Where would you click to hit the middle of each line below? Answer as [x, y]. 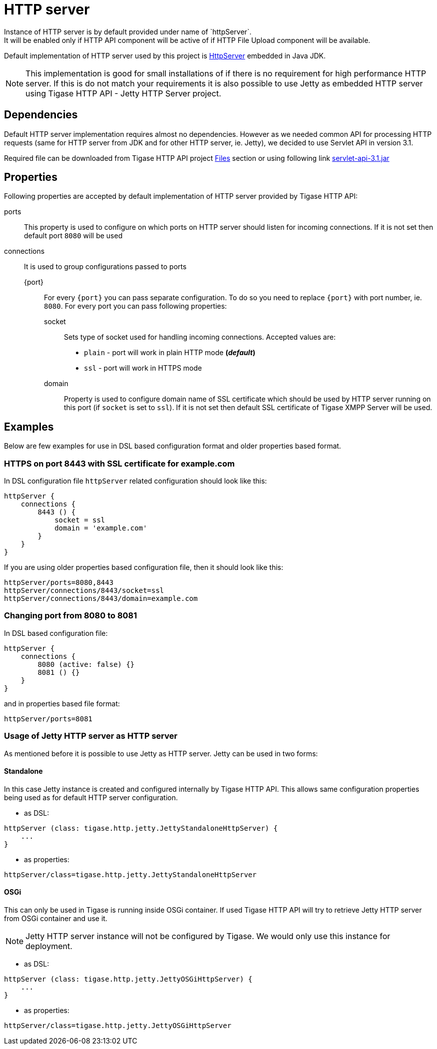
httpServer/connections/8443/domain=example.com [101, 599]
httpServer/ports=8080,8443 [59, 583]
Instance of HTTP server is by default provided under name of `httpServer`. [128, 31]
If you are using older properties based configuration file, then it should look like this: [144, 567]
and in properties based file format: [62, 703]
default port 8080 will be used [73, 236]
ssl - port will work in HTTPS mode [143, 368]
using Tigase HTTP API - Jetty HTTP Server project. [123, 93]
